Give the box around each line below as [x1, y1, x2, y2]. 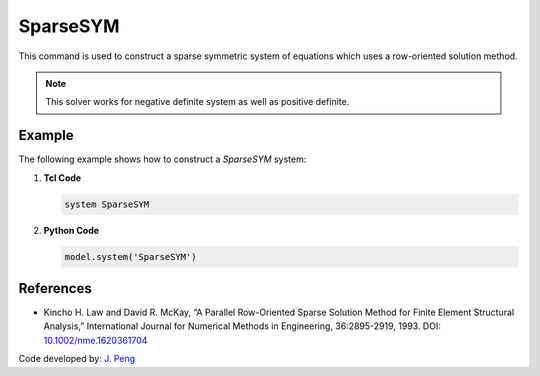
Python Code [43, 224, 100, 236]
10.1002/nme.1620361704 [43, 334, 148, 346]
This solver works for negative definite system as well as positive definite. [45, 96, 350, 108]
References [18, 280, 92, 297]
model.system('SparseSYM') [64, 251, 197, 262]
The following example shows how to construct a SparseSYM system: [18, 153, 307, 165]
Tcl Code [43, 171, 82, 184]
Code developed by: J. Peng [18, 353, 136, 365]
